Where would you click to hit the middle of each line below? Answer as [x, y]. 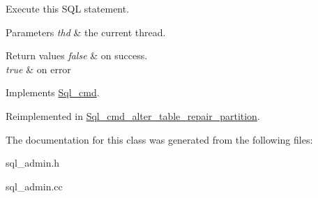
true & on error [38, 69]
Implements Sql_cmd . [53, 92]
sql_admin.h [33, 163]
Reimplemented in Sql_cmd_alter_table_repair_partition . [133, 115]
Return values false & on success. [77, 55]
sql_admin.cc [34, 186]
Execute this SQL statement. [68, 8]
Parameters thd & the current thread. [86, 32]
